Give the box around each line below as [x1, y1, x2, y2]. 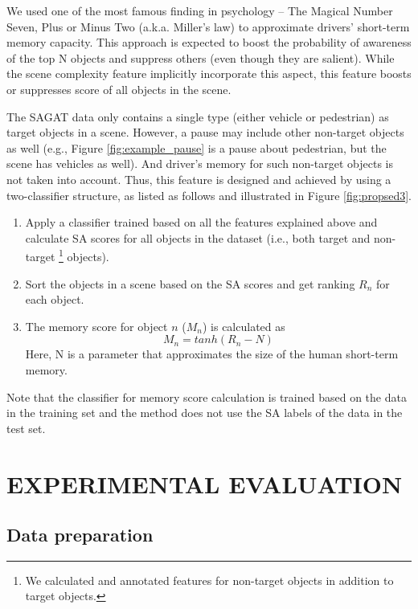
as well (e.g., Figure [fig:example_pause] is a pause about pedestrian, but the [6, 139, 387, 156]
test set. [6, 419, 46, 436]
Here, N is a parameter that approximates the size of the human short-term [25, 345, 399, 362]
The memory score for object [25, 317, 168, 334]
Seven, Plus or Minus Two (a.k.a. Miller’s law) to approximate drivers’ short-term [6, 18, 410, 35]
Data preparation [6, 522, 154, 547]
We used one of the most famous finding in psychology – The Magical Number [6, 2, 393, 18]
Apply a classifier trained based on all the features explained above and [25, 214, 378, 231]
